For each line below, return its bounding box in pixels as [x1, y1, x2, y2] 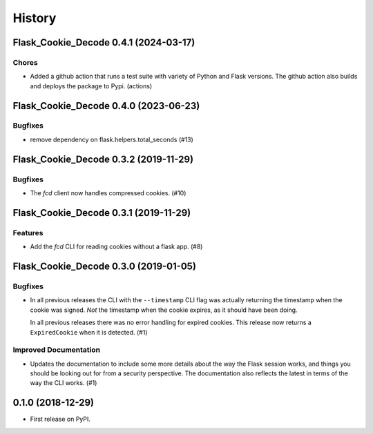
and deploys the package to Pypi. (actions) [30, 81, 153, 90]
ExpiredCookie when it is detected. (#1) [30, 328, 148, 336]
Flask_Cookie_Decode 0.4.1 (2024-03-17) [12, 37, 195, 48]
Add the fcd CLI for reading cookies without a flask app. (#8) [30, 242, 203, 251]
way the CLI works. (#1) [30, 379, 97, 387]
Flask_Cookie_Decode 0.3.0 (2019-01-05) [12, 260, 197, 272]
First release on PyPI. [30, 415, 91, 424]
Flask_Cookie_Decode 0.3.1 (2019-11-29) [12, 207, 191, 219]
